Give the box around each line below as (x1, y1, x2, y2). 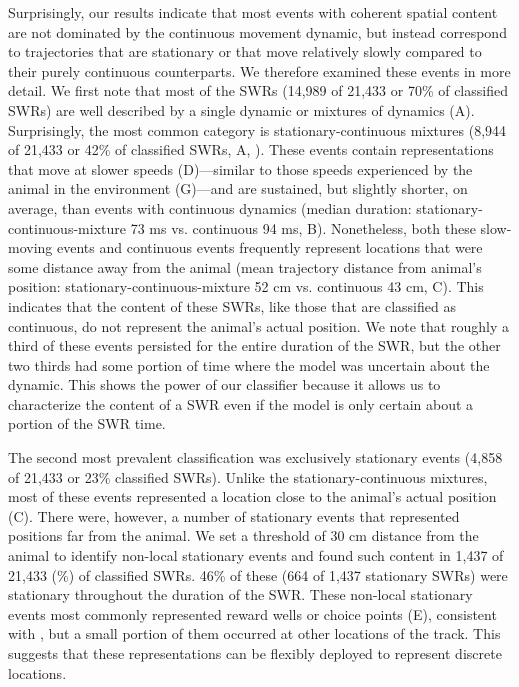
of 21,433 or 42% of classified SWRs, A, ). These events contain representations (8, 139, 494, 160)
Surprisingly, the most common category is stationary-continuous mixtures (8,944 (8, 119, 507, 140)
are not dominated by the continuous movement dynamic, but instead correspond (8, 21, 507, 42)
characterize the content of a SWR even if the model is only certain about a (8, 393, 474, 414)
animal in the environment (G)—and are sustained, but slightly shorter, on (8, 178, 468, 199)
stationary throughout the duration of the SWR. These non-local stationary (8, 584, 473, 605)
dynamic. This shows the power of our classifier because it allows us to (8, 374, 441, 395)
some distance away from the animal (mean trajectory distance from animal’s (8, 256, 482, 277)
